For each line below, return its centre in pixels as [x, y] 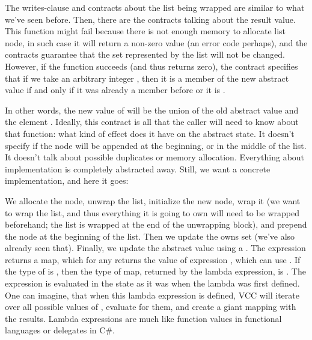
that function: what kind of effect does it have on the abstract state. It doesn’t [150, 133]
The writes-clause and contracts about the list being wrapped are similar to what [155, 7]
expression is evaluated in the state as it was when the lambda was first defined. [152, 283]
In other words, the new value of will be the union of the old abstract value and [152, 110]
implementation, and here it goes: [67, 181]
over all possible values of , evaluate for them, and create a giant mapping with [151, 307]
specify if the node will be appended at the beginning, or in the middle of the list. [156, 145]
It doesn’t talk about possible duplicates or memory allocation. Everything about [155, 157]
